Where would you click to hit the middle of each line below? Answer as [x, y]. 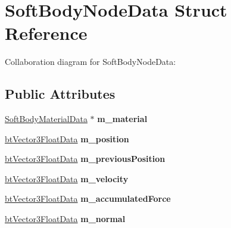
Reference [46, 33]
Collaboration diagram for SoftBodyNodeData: [90, 62]
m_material [122, 119]
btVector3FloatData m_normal [65, 219]
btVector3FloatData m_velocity [67, 178]
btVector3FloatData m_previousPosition [85, 159]
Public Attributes [60, 94]
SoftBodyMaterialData [46, 119]
